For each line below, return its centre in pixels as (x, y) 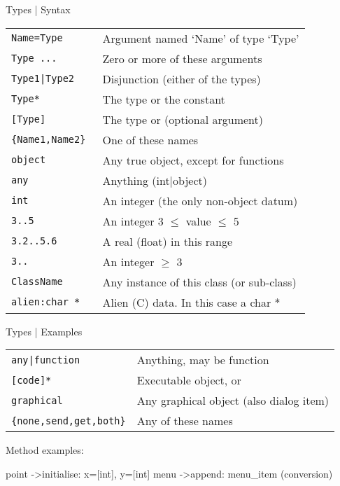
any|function (46, 360)
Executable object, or (189, 380)
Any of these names (185, 421)
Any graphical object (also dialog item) (233, 401)
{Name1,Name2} (49, 140)
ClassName (37, 282)
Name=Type (37, 38)
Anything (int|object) (155, 180)
